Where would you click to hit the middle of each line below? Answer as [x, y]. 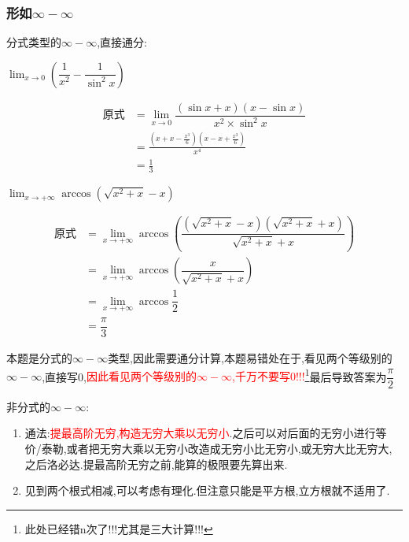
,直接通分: [122, 42]
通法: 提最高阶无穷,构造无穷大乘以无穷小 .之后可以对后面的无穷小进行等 [206, 433]
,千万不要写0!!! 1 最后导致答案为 [310, 375]
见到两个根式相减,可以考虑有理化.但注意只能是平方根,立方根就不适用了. [207, 490]
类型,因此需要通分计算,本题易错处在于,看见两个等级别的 [250, 357]
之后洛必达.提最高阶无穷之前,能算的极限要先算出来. [156, 464]
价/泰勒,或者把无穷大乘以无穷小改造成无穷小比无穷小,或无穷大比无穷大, [208, 448]
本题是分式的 [39, 357]
